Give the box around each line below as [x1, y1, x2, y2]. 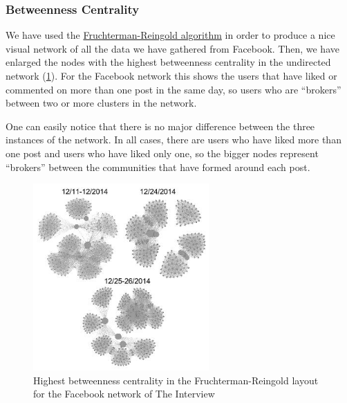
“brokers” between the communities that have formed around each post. [6, 159, 310, 174]
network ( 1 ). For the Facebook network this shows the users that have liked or [6, 69, 337, 82]
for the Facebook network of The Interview [33, 386, 215, 401]
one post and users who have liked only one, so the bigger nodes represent [6, 145, 319, 160]
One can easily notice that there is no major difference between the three [6, 118, 315, 133]
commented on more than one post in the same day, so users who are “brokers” [6, 82, 341, 96]
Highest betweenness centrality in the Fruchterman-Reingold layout [33, 373, 319, 387]
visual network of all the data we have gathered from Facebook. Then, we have [6, 41, 339, 55]
